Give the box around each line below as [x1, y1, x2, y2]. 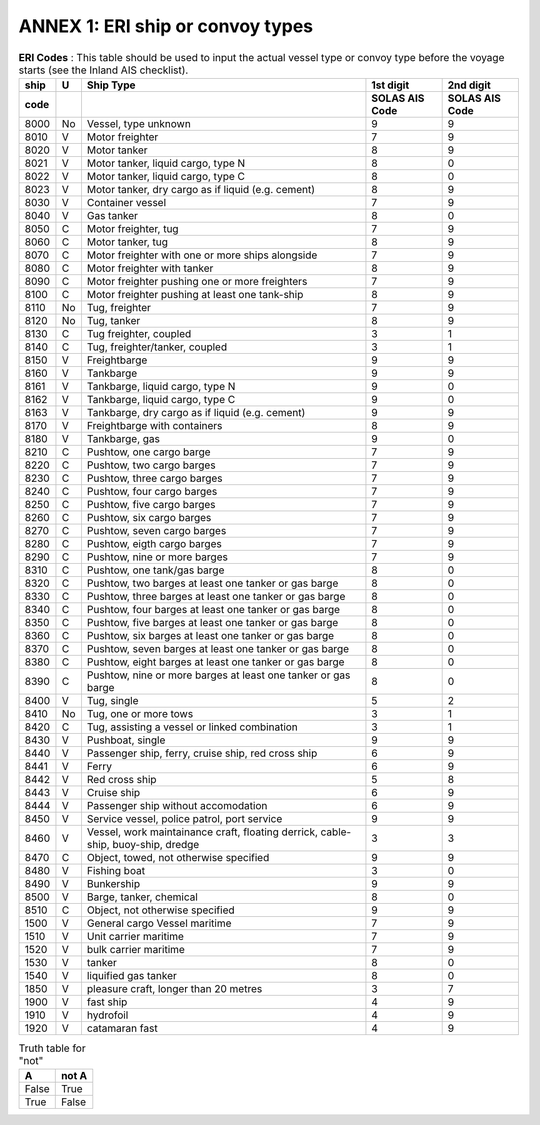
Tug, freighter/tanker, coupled [86, 340, 228, 354]
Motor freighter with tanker [86, 261, 214, 275]
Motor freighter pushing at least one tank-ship [86, 287, 304, 301]
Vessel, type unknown [86, 116, 192, 130]
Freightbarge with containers [86, 418, 223, 432]
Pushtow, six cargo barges [86, 510, 212, 524]
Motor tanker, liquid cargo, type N [86, 156, 246, 170]
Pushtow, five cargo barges [86, 497, 216, 511]
